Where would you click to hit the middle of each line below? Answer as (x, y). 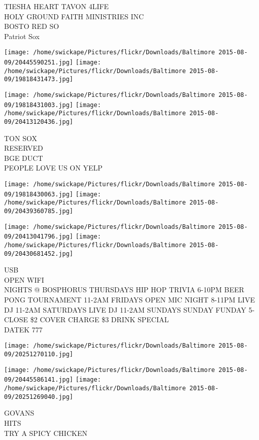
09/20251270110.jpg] (39, 354)
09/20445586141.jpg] (39, 380)
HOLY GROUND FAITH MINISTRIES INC (74, 16)
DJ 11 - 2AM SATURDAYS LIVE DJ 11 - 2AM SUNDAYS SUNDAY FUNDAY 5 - (129, 309)
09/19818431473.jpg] (39, 79)
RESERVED (24, 148)
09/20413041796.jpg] (39, 237)
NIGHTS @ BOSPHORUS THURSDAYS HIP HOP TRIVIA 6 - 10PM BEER (124, 290)
